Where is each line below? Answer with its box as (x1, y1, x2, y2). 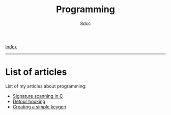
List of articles (5, 66, 67, 78)
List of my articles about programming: (5, 83, 87, 89)
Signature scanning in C (12, 93, 63, 99)
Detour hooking (12, 98, 46, 104)
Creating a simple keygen (12, 103, 66, 110)
